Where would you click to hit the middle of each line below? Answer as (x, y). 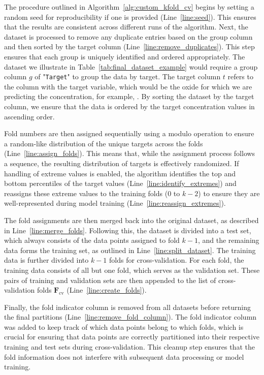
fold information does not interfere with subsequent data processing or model (124, 356)
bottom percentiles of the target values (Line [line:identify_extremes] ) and (120, 183)
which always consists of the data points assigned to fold (92, 240)
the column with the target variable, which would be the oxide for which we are (128, 86)
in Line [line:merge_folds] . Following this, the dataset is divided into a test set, (128, 230)
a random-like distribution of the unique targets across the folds (104, 143)
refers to (240, 76)
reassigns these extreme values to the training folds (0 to (92, 193)
